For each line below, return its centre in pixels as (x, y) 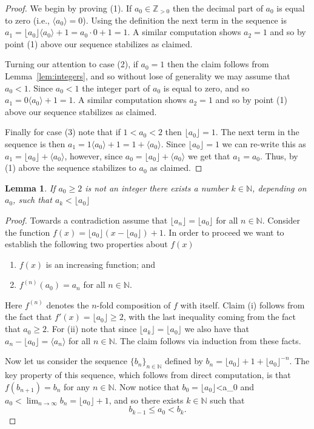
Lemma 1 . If (30, 188)
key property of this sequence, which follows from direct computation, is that (148, 375)
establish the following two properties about (86, 244)
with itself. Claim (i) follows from (242, 304)
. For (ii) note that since (92, 329)
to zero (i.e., (27, 20)
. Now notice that (147, 386)
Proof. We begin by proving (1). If (68, 8)
